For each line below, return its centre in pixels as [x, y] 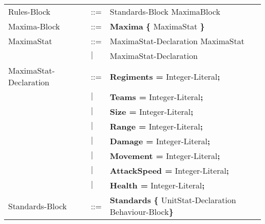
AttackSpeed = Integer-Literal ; [169, 170]
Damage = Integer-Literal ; [160, 141]
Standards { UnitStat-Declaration [173, 200]
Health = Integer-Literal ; [157, 185]
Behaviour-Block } [142, 212]
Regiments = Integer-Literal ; [165, 76]
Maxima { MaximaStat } [157, 26]
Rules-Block [29, 11]
